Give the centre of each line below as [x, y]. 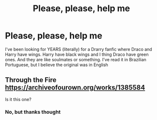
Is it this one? [18, 99]
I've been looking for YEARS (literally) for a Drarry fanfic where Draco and [79, 49]
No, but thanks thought [33, 112]
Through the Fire [31, 80]
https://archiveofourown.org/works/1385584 [75, 88]
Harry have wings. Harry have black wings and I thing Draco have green [77, 54]
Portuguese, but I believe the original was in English [56, 65]
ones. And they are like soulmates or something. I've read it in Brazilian [76, 59]
